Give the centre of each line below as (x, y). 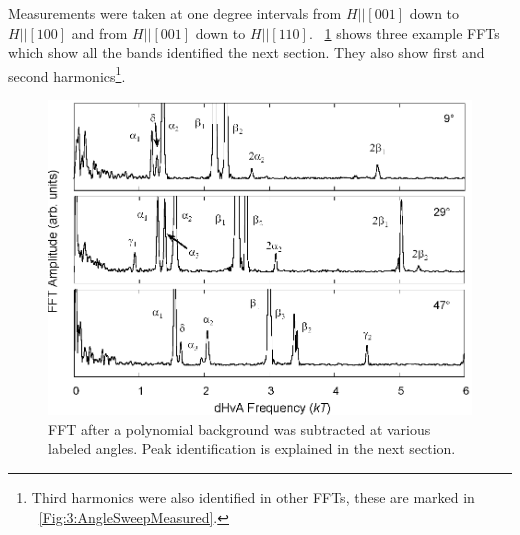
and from (99, 32)
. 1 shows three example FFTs (404, 32)
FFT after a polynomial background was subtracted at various (239, 428)
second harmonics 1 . (67, 74)
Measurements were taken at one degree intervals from (175, 13)
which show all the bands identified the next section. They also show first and (246, 52)
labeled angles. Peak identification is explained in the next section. (252, 448)
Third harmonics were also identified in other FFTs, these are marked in (253, 496)
